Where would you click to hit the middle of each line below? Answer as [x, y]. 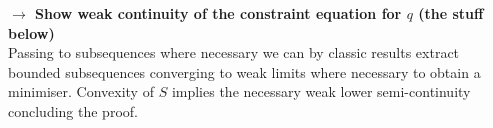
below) [31, 32]
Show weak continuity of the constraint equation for [218, 13]
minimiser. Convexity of [81, 91]
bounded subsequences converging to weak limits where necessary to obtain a [244, 71]
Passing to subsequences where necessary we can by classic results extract [234, 52]
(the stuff [451, 13]
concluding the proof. [73, 110]
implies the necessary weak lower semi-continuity [321, 91]
